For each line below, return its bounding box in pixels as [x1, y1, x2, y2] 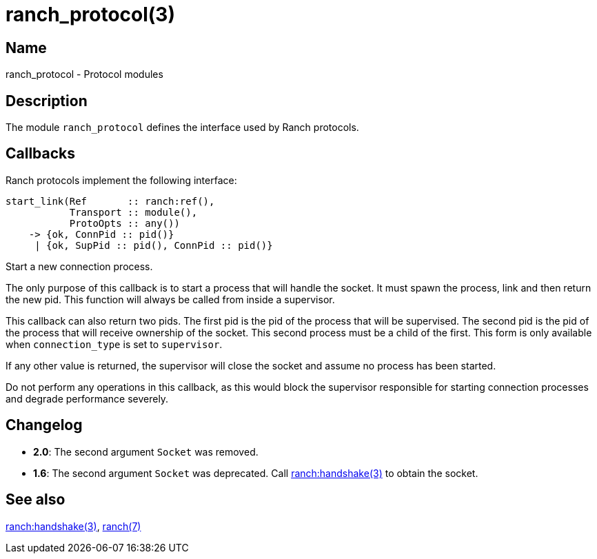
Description [6, 92, 88, 110]
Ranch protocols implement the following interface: [6, 174, 237, 186]
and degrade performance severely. [6, 392, 169, 405]
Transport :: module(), [69, 206, 198, 218]
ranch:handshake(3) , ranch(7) [6, 520, 141, 532]
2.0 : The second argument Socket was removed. [33, 445, 259, 458]
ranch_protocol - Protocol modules [6, 68, 163, 81]
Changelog [6, 416, 83, 434]
